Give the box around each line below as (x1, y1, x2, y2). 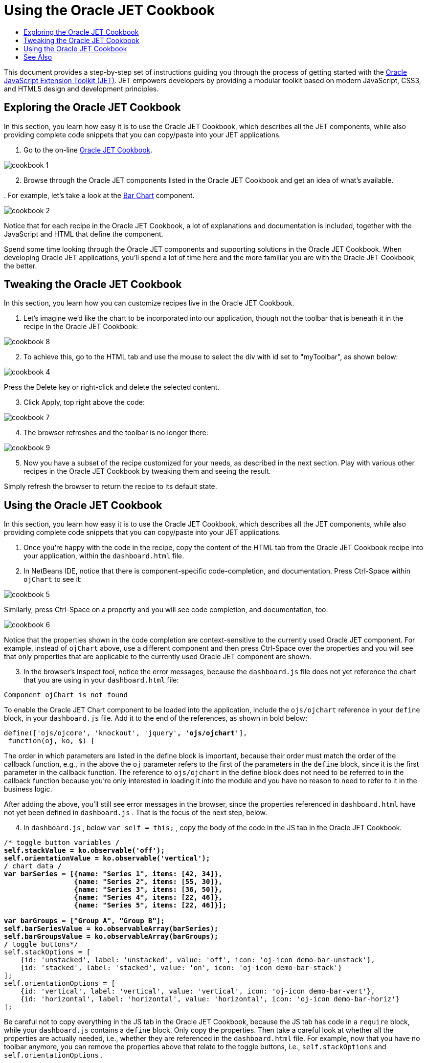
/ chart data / (4, 862, 62, 870)
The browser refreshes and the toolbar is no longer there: (23, 428, 208, 437)
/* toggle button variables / (4, 839, 120, 847)
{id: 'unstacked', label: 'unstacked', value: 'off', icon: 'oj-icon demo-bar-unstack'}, (20, 956, 375, 964)
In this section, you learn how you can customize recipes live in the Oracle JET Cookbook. (4, 299, 294, 308)
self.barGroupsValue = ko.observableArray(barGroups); (4, 932, 219, 941)
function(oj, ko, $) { (8, 737, 95, 745)
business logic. (4, 785, 52, 794)
